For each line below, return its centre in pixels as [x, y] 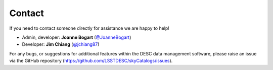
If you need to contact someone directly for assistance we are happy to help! [89, 28]
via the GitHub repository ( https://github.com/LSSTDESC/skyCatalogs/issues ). [91, 61]
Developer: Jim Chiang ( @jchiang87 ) [61, 44]
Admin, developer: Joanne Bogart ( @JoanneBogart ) [77, 37]
